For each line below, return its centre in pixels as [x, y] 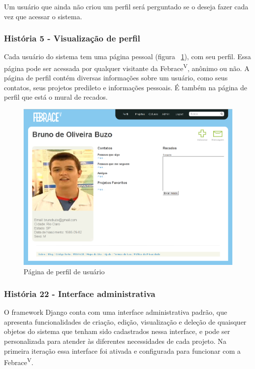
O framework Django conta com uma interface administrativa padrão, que [116, 312]
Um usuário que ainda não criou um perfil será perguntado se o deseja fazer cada [126, 6]
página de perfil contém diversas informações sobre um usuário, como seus [116, 78]
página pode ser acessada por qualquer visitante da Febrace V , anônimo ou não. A [127, 67]
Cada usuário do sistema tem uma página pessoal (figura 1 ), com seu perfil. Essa [127, 56]
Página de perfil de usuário [64, 272]
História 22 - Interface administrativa [80, 293]
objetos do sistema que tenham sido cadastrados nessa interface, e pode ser [117, 331]
